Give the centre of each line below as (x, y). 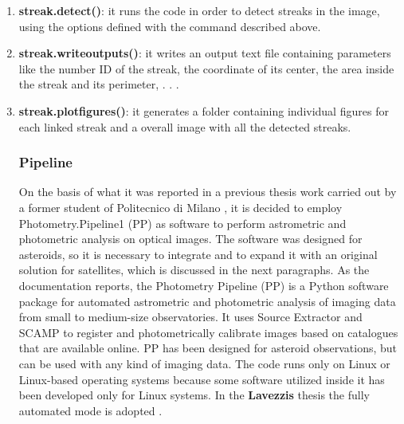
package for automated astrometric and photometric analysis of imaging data (207, 301)
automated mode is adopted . (90, 410)
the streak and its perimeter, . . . (99, 84)
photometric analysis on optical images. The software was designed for (190, 239)
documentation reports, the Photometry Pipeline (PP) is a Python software (204, 285)
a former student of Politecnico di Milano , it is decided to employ (180, 207)
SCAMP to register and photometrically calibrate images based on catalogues (208, 332)
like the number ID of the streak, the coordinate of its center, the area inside (206, 68)
